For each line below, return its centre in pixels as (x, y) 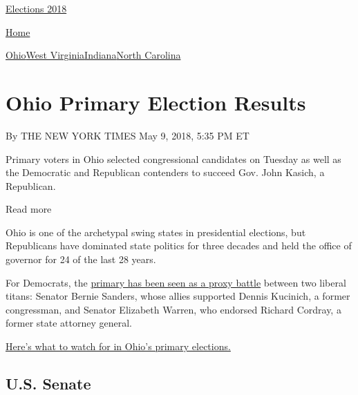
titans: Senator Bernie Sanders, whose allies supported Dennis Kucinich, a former (178, 296)
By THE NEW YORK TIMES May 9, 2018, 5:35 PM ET (128, 135)
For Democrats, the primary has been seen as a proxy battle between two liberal (176, 282)
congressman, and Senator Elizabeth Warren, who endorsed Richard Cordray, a (173, 309)
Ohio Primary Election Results (156, 102)
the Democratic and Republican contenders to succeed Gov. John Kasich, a (165, 172)
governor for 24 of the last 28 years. (81, 259)
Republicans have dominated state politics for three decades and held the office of (179, 245)
